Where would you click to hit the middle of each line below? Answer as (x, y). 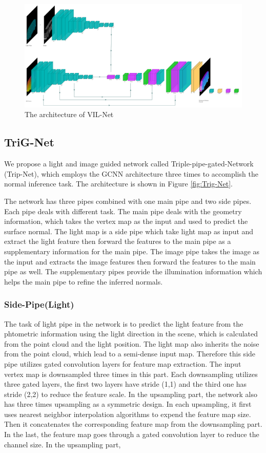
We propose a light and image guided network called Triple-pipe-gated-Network (129, 164)
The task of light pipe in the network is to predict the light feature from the (124, 323)
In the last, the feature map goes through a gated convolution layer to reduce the (132, 434)
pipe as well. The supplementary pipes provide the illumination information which (133, 271)
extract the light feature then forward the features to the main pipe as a (118, 241)
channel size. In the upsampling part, (63, 444)
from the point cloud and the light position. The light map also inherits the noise (132, 343)
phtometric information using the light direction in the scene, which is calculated (131, 334)
